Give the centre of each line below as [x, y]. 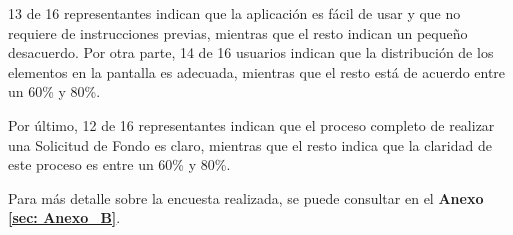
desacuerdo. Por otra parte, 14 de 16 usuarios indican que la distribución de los [251, 52]
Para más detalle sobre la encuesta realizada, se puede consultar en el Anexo [246, 197]
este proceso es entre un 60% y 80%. [119, 164]
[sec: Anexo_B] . [64, 217]
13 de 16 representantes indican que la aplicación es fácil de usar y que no [234, 13]
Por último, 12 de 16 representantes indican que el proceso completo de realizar [251, 124]
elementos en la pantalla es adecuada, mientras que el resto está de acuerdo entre [257, 71]
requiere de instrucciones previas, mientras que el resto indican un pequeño [238, 32]
